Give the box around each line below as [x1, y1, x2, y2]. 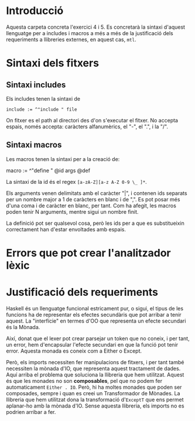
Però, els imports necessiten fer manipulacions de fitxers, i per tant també [6, 358, 184, 365]
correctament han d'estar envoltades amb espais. [6, 225, 126, 232]
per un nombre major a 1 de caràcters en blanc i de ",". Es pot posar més [6, 196, 180, 203]
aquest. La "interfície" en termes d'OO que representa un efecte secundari [6, 317, 186, 324]
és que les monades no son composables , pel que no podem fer [6, 377, 163, 384]
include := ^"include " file [6, 107, 77, 112]
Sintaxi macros [6, 140, 62, 150]
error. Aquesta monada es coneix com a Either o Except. [6, 347, 142, 354]
